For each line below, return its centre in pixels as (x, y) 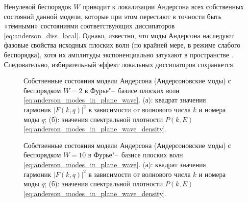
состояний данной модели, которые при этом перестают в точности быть (113, 16)
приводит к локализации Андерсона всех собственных (163, 6)
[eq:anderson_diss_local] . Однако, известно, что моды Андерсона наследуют (119, 35)
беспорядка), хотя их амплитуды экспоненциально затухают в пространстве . (119, 54)
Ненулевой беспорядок (38, 6)
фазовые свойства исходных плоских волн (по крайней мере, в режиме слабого (122, 45)
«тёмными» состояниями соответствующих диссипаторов (89, 26)
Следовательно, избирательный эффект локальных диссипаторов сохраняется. (120, 64)
